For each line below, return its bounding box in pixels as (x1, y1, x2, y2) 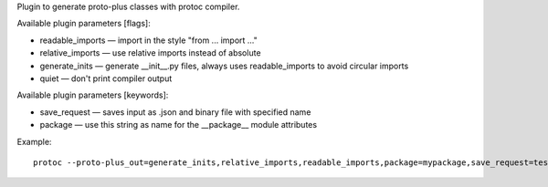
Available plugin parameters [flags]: (16, 18, 151, 29)
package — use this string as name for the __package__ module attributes (39, 119, 318, 130)
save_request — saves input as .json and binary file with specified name (39, 106, 311, 118)
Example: (16, 136, 52, 147)
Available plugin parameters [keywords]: (16, 89, 169, 100)
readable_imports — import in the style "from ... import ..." (39, 35, 258, 46)
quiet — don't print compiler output (39, 73, 173, 84)
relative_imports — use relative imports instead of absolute (39, 47, 261, 58)
